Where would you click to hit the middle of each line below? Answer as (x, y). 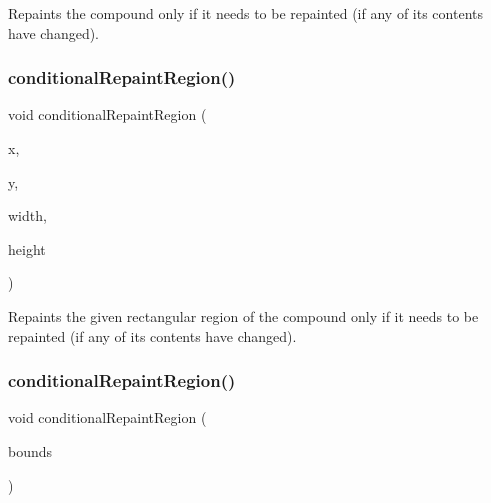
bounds (30, 450)
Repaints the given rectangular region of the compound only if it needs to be (243, 315)
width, (27, 215)
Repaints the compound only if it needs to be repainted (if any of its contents (245, 13)
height (27, 248)
